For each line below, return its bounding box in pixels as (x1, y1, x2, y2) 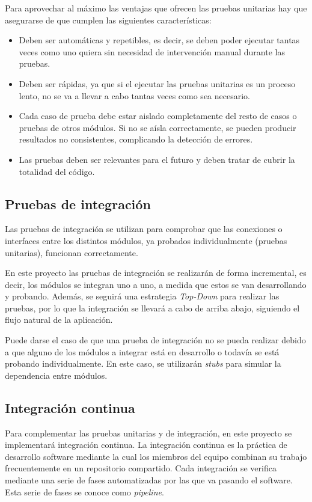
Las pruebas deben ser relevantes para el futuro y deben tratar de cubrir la (19, 153, 295, 165)
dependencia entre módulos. (5, 369, 108, 381)
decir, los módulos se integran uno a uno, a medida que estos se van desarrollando (5, 278, 307, 290)
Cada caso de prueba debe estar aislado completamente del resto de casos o (19, 109, 297, 122)
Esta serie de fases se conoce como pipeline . (5, 485, 164, 498)
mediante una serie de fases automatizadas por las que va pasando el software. (5, 474, 293, 486)
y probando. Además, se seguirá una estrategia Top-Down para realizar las (5, 290, 280, 302)
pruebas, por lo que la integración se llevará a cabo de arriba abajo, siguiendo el (5, 301, 300, 314)
